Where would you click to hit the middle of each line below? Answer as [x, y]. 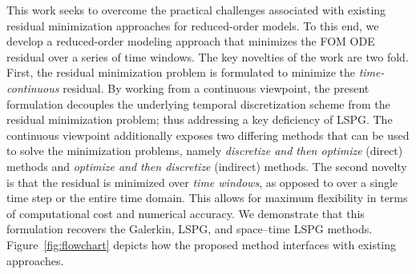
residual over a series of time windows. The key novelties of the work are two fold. [208, 56]
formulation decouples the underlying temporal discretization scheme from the [198, 103]
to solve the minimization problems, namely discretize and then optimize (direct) [205, 151]
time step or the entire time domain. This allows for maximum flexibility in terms [207, 198]
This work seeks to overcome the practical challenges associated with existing [196, 10]
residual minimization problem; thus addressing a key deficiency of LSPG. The [200, 119]
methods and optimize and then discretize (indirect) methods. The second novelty [207, 166]
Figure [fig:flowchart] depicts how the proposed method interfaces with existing [202, 244]
